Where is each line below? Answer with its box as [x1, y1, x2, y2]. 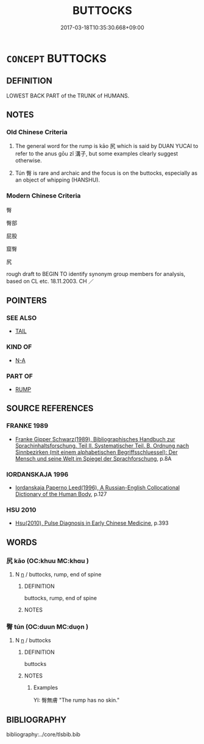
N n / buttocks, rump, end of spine [15, 570, 102, 578]
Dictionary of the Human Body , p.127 [15, 491, 107, 497]
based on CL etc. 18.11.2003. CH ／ [6, 277, 94, 285]
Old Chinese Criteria [6, 128, 68, 136]
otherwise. [15, 157, 43, 165]
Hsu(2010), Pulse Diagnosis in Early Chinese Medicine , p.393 [15, 519, 169, 527]
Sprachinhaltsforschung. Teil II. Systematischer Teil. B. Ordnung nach [15, 442, 189, 449]
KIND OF [6, 342, 32, 351]
